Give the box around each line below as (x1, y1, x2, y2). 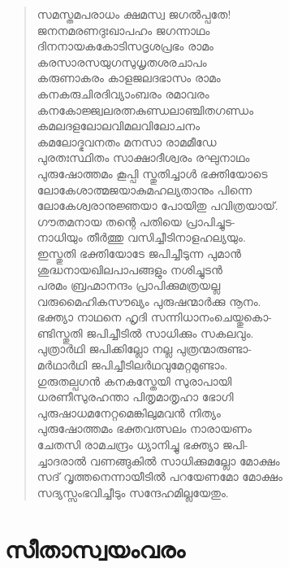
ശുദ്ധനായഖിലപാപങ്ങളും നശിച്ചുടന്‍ (37, 260, 222, 277)
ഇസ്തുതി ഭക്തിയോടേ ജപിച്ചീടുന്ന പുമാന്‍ (37, 244, 241, 261)
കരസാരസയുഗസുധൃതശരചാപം (37, 53, 207, 70)
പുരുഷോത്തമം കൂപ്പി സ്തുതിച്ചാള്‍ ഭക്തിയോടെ (37, 164, 268, 181)
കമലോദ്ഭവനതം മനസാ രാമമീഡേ (37, 133, 217, 150)
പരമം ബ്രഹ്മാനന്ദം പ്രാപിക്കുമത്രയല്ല (37, 277, 221, 294)
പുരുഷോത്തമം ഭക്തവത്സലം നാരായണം (37, 420, 252, 437)
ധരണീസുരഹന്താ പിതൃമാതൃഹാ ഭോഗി (37, 388, 234, 405)
